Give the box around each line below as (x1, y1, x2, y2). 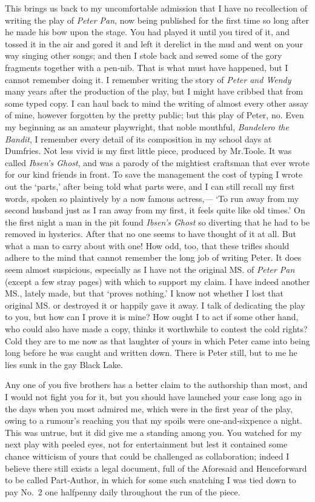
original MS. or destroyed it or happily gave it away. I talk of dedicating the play (5, 298, 305, 311)
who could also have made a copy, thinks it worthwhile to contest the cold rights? (5, 323, 308, 335)
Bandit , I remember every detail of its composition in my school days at (5, 132, 272, 145)
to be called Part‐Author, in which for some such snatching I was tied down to (5, 474, 296, 486)
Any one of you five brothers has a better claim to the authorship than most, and (5, 378, 308, 391)
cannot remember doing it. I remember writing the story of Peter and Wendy (5, 73, 291, 85)
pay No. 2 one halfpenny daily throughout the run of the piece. (5, 485, 240, 498)
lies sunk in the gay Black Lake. (5, 358, 123, 370)
